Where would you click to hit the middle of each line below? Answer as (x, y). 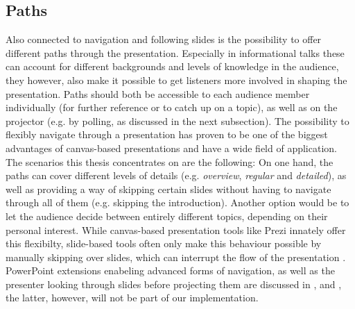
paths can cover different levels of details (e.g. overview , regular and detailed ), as (176, 175)
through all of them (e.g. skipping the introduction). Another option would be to (177, 202)
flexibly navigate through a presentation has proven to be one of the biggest (167, 134)
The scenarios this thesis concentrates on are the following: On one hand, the (170, 161)
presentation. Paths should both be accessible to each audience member (158, 93)
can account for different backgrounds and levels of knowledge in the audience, (172, 66)
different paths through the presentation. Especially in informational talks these (175, 52)
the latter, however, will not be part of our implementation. (132, 298)
